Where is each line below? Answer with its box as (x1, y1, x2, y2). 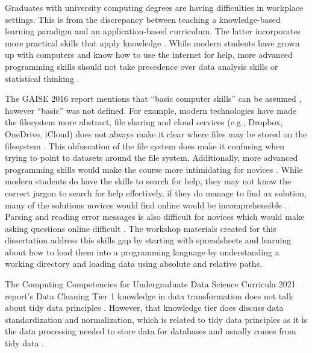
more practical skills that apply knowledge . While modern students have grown (5, 36, 300, 49)
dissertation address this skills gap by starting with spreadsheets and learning (5, 234, 292, 246)
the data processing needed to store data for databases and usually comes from (5, 325, 296, 337)
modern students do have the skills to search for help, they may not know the (5, 175, 292, 187)
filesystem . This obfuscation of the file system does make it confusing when (5, 139, 285, 152)
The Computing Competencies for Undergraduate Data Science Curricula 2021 (5, 278, 296, 290)
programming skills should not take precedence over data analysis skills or (5, 60, 278, 72)
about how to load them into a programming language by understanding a (5, 245, 279, 258)
